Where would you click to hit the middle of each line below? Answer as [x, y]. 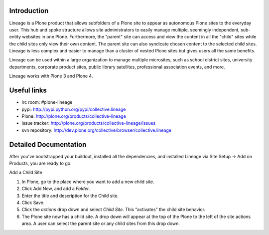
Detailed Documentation [48, 144]
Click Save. [33, 203]
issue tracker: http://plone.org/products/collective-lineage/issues [89, 123]
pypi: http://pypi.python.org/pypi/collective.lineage [74, 109]
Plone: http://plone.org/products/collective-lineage [74, 116]
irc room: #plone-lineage [47, 102]
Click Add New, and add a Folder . [56, 189]
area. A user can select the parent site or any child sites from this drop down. [101, 224]
